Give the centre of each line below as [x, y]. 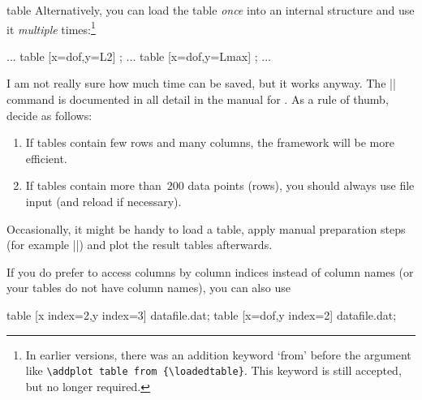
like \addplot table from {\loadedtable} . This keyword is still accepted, [213, 370]
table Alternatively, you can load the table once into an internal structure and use [211, 10]
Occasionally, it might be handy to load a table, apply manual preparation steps [206, 228]
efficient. [46, 158]
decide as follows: [50, 115]
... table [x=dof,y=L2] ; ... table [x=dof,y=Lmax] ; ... [139, 56]
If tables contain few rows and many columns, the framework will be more [210, 142]
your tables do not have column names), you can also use [149, 288]
